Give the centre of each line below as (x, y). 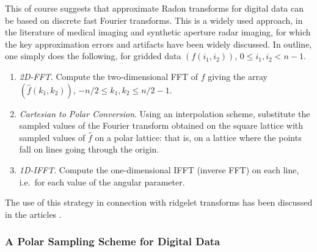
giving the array (238, 76)
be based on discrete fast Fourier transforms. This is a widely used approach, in (154, 20)
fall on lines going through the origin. (89, 149)
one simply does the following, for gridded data (93, 56)
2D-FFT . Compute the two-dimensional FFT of (109, 76)
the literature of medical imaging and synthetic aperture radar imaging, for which (158, 32)
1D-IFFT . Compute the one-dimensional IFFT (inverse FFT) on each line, (159, 169)
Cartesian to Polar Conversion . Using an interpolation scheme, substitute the (165, 113)
